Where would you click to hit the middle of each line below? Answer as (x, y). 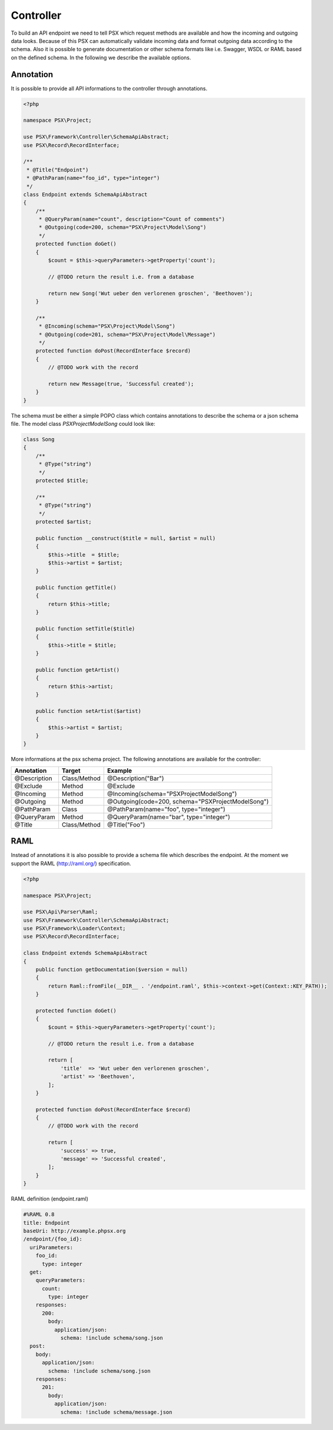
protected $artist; (64, 521)
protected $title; (62, 480)
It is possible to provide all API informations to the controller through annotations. (109, 88)
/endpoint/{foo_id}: (53, 1239)
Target (71, 771)
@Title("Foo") (126, 825)
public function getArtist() (78, 670)
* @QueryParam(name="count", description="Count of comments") (132, 219)
